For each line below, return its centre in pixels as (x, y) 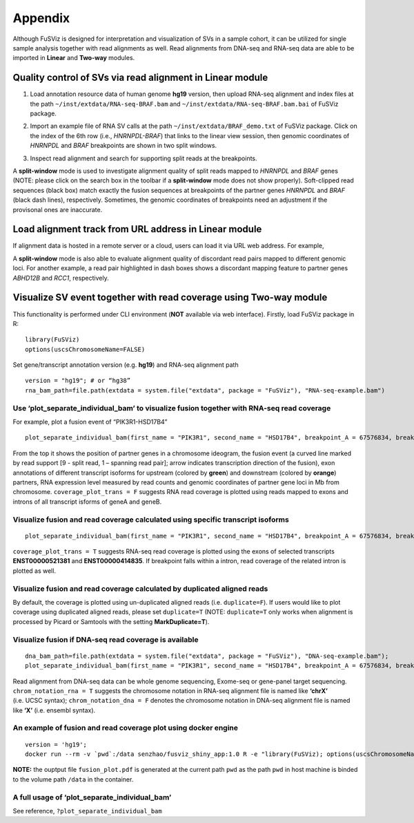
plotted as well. (34, 571)
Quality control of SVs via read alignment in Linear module (140, 78)
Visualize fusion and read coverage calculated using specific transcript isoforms (151, 520)
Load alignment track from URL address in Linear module (137, 229)
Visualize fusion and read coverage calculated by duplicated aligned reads (140, 589)
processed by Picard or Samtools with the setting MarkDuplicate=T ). (111, 621)
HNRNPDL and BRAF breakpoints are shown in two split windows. (124, 146)
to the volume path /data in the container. (73, 779)
